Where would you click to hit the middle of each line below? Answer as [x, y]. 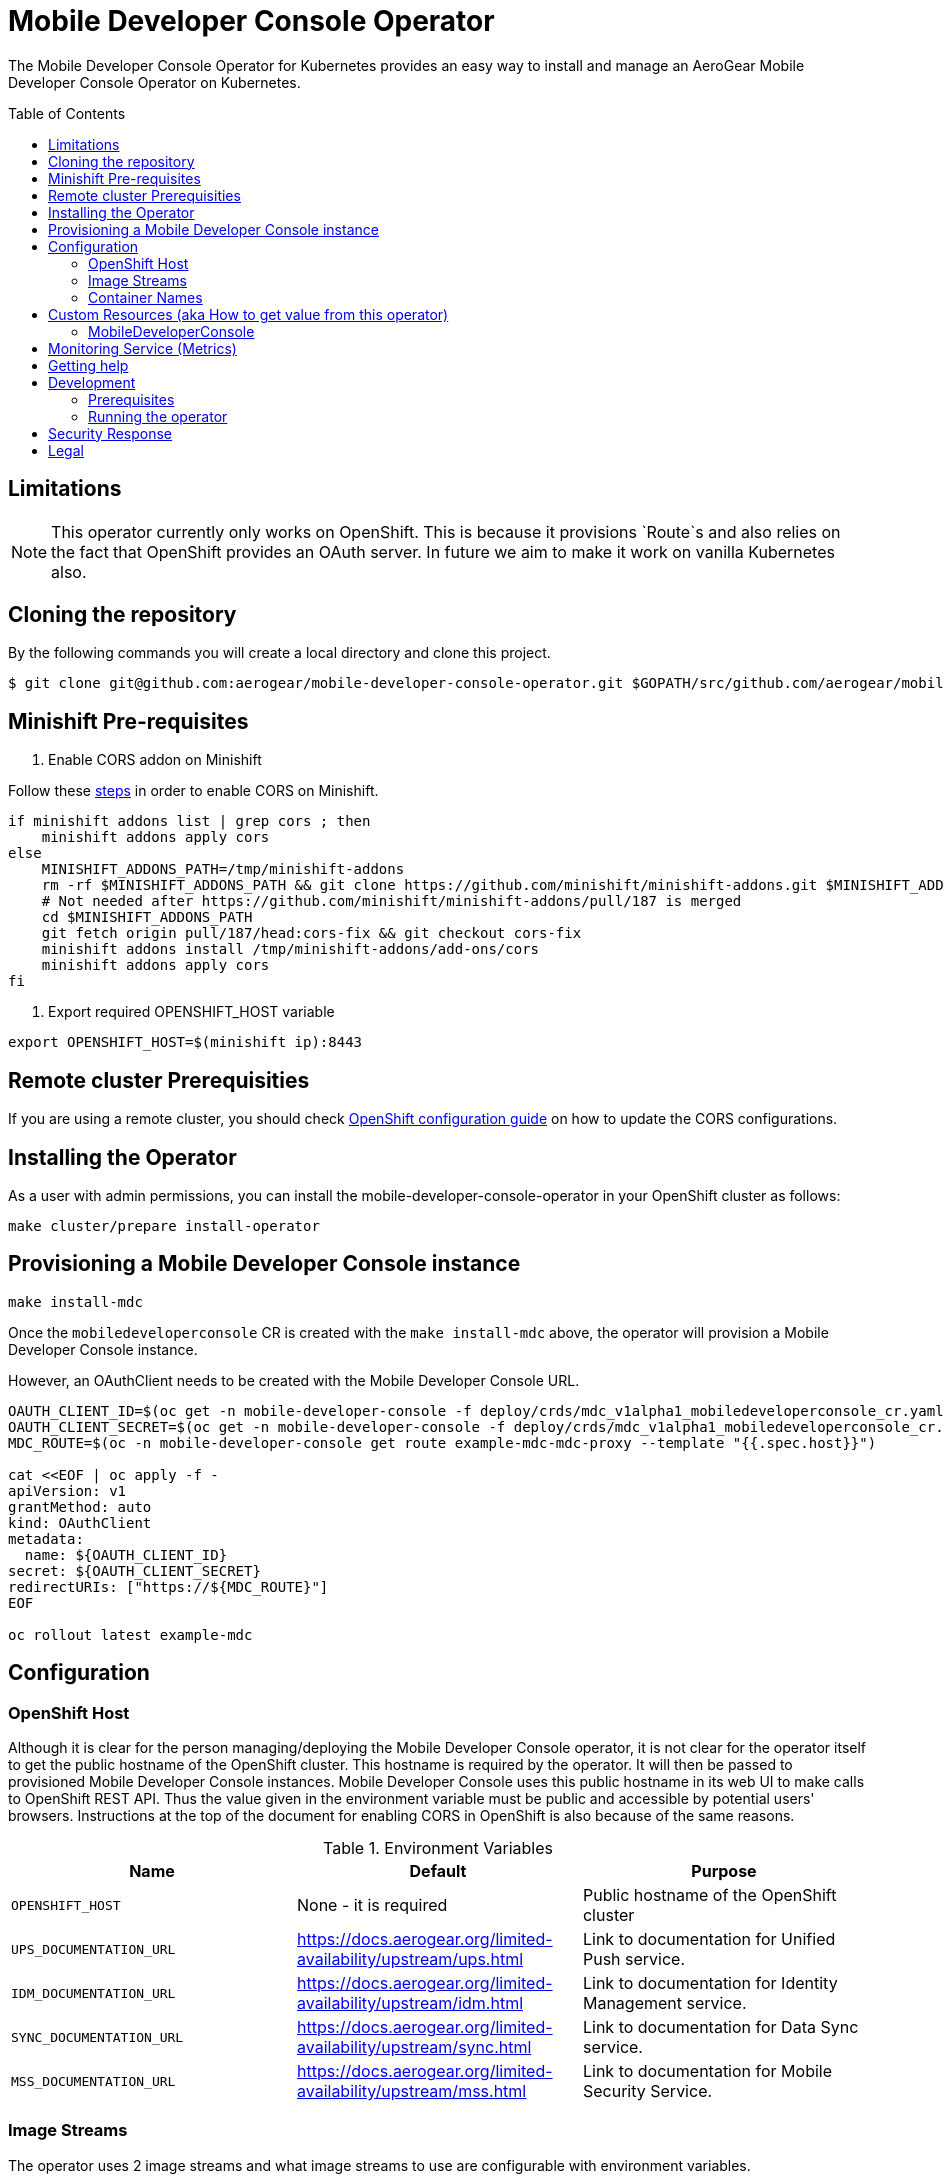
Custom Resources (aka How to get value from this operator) [248, 314]
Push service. [634, 1959]
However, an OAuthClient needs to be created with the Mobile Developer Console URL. [294, 1380]
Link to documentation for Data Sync [720, 2027]
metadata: [46, 1538]
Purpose [724, 1871]
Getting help [88, 365]
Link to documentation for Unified [709, 1939]
